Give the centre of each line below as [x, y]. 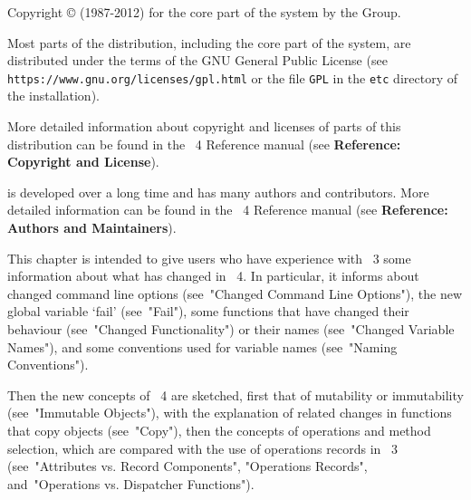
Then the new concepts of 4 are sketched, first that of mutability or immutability [235, 394]
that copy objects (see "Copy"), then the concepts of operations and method [219, 430]
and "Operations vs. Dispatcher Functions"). [131, 483]
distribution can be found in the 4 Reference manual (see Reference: [204, 144]
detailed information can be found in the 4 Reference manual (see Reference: [228, 210]
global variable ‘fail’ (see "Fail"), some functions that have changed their [208, 311]
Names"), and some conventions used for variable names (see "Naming [202, 346]
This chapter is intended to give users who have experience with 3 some [209, 258]
